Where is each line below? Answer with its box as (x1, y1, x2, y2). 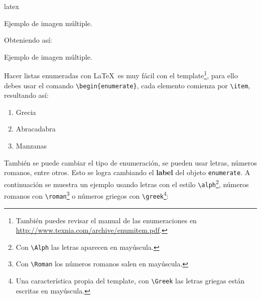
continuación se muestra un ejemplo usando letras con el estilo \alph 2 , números (4, 177, 249, 189)
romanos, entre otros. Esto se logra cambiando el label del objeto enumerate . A (4, 167, 250, 178)
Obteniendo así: (4, 35, 52, 45)
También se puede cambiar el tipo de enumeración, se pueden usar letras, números (4, 157, 257, 168)
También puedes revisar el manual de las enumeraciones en (16, 215, 197, 225)
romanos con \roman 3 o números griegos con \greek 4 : (4, 189, 169, 201)
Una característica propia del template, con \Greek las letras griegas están (16, 275, 245, 286)
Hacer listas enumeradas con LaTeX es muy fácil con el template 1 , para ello (4, 69, 238, 81)
